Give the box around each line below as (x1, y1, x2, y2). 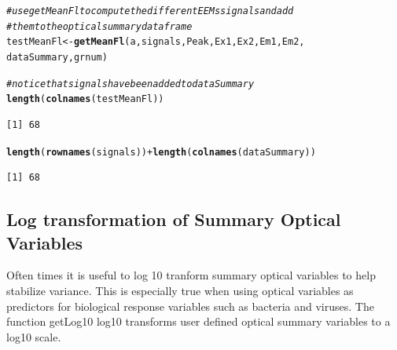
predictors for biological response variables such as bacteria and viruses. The (6, 297, 374, 314)
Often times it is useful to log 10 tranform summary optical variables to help (6, 267, 376, 283)
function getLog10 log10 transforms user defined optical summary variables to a (6, 313, 391, 330)
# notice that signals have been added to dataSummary (6, 78, 255, 89)
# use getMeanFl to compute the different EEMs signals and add (6, 5, 294, 16)
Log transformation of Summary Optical (6, 207, 341, 232)
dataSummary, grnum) (6, 51, 108, 63)
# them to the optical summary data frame (6, 20, 193, 32)
